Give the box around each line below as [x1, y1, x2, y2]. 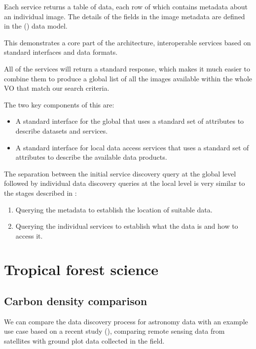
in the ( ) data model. [4, 21, 68, 31]
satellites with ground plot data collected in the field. [4, 336, 165, 346]
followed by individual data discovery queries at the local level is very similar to [4, 178, 245, 188]
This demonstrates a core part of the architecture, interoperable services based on [4, 37, 251, 47]
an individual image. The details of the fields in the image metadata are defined [4, 11, 245, 21]
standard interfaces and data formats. [4, 47, 118, 57]
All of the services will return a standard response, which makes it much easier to [4, 63, 250, 73]
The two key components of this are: [4, 99, 114, 109]
